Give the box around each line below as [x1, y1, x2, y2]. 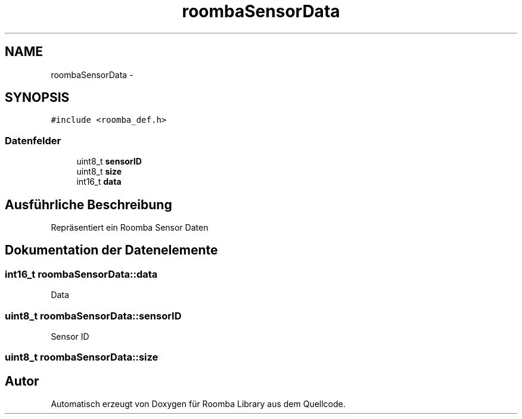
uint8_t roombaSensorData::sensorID [5, 309, 182, 322]
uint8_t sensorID [76, 156, 142, 167]
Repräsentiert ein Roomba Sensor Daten [51, 222, 209, 233]
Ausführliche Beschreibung [5, 197, 172, 212]
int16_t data [76, 176, 122, 187]
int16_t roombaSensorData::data [5, 268, 158, 280]
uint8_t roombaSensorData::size [5, 351, 159, 364]
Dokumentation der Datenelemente [5, 243, 218, 258]
